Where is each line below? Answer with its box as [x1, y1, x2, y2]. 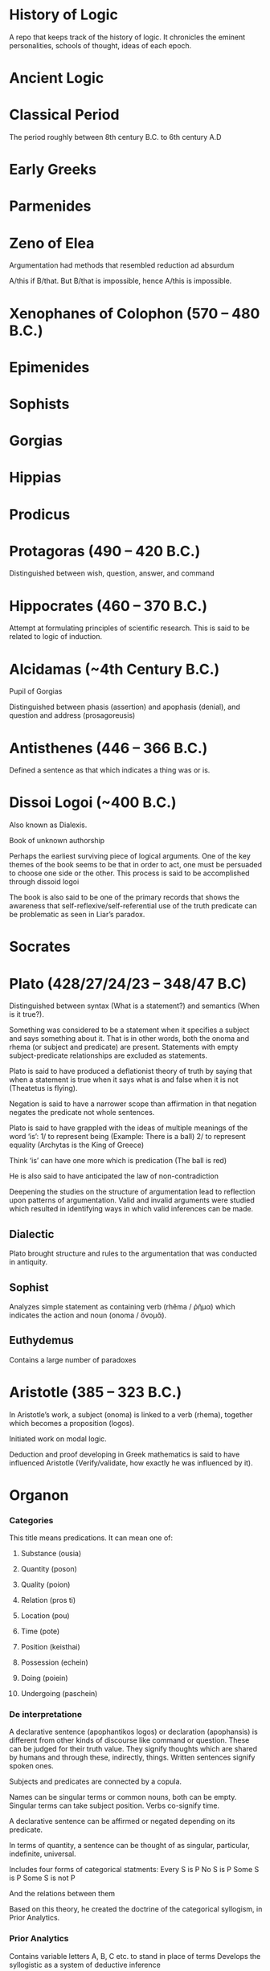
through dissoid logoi [9, 877, 80, 887]
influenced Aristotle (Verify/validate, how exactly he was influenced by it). [9, 1457, 254, 1468]
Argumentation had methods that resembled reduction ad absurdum [9, 260, 235, 270]
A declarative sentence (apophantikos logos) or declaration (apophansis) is [9, 1727, 258, 1737]
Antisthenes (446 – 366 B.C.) [9, 739, 208, 757]
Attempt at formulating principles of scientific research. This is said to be [9, 623, 250, 633]
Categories [9, 1514, 54, 1526]
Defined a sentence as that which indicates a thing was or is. [9, 765, 211, 775]
